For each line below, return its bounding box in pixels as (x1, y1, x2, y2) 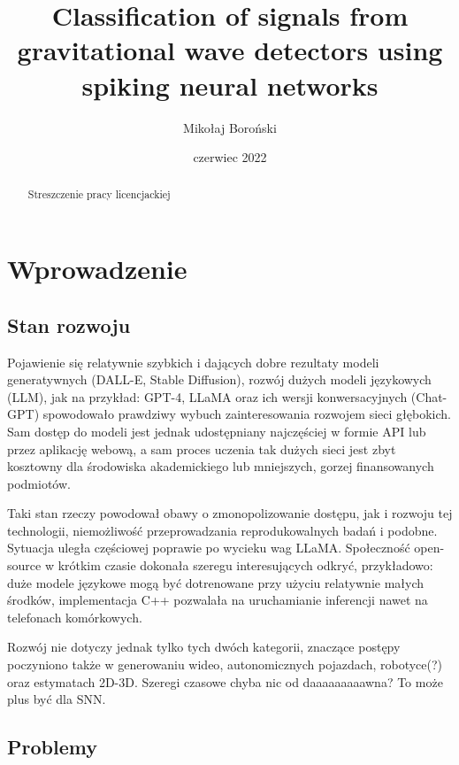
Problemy (7, 733, 97, 761)
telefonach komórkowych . (7, 607, 142, 626)
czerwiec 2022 (193, 148, 267, 166)
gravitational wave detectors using (17, 32, 443, 68)
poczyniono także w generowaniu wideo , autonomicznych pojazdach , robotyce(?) (7, 655, 443, 674)
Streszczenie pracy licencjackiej (27, 187, 171, 202)
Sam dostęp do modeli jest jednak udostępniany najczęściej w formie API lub (7, 421, 426, 440)
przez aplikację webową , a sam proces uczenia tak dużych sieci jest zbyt (7, 439, 396, 458)
